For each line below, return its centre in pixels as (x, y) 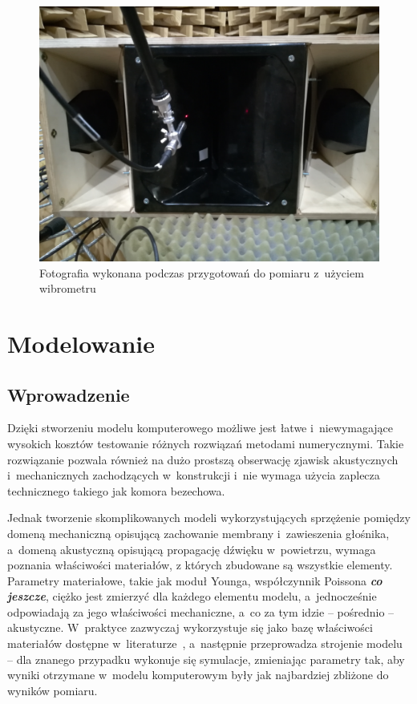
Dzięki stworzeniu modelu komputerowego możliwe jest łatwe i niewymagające (200, 428)
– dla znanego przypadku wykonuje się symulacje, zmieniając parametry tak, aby (206, 659)
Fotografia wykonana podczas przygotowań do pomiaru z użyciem (202, 272)
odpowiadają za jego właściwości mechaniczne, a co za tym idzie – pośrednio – (201, 611)
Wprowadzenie (69, 394)
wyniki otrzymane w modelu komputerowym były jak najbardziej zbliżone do (198, 675)
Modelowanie (81, 343)
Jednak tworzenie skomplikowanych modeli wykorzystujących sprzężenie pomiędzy (209, 518)
